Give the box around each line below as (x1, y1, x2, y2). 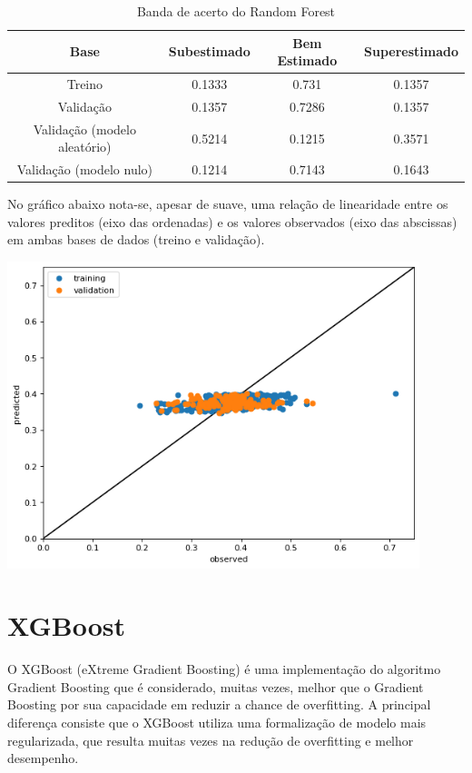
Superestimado (363, 42, 458, 61)
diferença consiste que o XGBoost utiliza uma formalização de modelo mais (7, 713, 427, 731)
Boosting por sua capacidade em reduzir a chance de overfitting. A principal (7, 695, 431, 714)
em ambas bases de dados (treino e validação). (7, 230, 265, 249)
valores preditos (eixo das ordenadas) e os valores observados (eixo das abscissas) (7, 212, 457, 231)
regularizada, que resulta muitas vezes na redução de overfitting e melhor (7, 730, 414, 749)
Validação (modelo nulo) (16, 160, 153, 179)
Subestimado (168, 42, 251, 61)
